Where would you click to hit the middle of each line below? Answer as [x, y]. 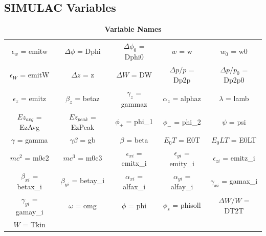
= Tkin [34, 224]
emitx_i [134, 163]
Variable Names [133, 29]
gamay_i [29, 211]
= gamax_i [240, 180]
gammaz [134, 104]
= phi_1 [140, 121]
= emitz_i [239, 158]
